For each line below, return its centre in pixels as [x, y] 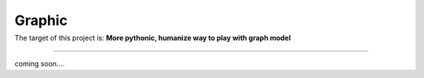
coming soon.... [40, 63]
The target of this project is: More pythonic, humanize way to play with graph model [153, 38]
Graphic [41, 20]
